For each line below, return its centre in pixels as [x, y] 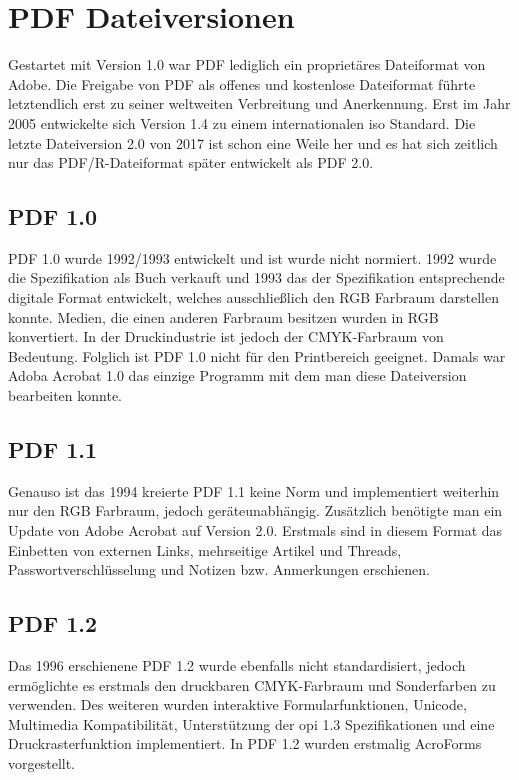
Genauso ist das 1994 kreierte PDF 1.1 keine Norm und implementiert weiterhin [254, 490]
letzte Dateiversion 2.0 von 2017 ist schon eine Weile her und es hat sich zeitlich [253, 142]
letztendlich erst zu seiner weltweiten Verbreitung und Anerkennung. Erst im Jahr [259, 103]
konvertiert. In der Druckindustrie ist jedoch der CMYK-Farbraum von [226, 336]
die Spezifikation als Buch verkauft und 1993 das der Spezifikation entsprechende [256, 277]
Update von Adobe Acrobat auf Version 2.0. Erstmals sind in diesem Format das [255, 530]
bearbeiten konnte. [65, 395]
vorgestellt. [42, 762]
